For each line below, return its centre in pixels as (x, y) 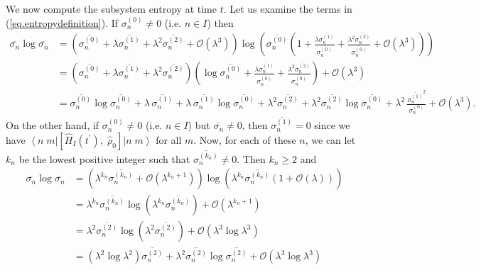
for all (169, 139)
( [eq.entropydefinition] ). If (62, 22)
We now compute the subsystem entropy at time (111, 9)
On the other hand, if (53, 125)
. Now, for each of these (245, 139)
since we (332, 125)
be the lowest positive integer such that (104, 158)
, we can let (330, 139)
